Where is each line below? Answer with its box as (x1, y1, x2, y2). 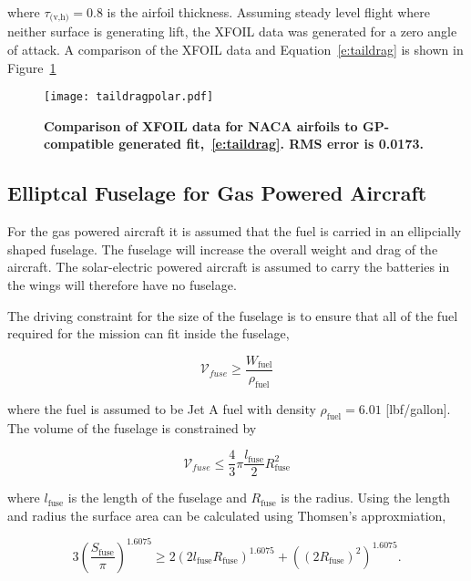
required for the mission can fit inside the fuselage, (7, 324, 290, 343)
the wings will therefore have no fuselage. (7, 275, 237, 295)
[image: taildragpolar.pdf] (44, 90, 214, 104)
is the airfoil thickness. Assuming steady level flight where (107, 3, 430, 21)
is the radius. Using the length (281, 488, 451, 507)
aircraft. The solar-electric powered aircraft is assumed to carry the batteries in (7, 257, 450, 276)
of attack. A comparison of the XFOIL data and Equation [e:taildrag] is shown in (7, 40, 464, 59)
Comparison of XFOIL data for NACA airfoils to (44, 116, 358, 135)
